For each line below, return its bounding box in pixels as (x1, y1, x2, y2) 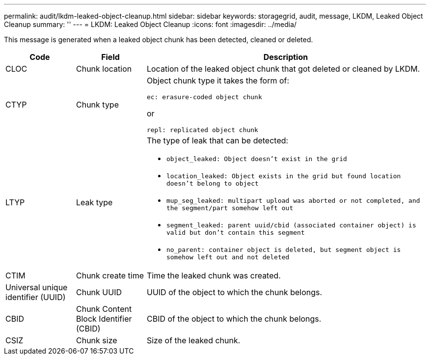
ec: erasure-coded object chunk (146, 93, 262, 101)
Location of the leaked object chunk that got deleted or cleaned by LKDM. (146, 64, 420, 74)
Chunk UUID (76, 287, 122, 297)
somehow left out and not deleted (166, 253, 290, 261)
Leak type (76, 197, 113, 207)
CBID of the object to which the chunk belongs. (146, 314, 322, 324)
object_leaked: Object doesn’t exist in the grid (166, 155, 347, 163)
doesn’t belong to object (166, 180, 259, 187)
